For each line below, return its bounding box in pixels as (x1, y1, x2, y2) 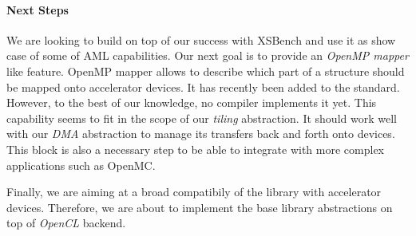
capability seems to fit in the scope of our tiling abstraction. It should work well (6, 109, 397, 126)
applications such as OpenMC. (6, 156, 156, 173)
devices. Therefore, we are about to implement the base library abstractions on (6, 199, 393, 215)
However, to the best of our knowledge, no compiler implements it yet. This (6, 94, 377, 111)
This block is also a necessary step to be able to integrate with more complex (6, 140, 385, 157)
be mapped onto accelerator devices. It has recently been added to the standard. (6, 78, 400, 95)
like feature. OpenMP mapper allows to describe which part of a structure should (6, 62, 405, 79)
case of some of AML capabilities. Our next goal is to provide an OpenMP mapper (6, 47, 409, 64)
